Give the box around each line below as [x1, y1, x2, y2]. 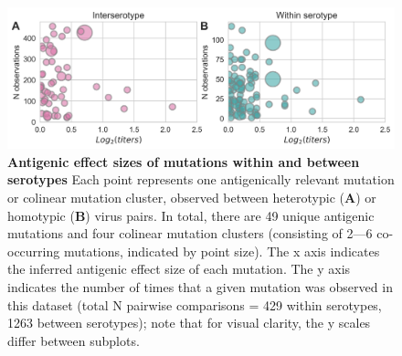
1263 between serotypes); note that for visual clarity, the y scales [7, 313, 371, 332]
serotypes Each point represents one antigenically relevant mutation [7, 170, 395, 189]
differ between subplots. [7, 330, 140, 350]
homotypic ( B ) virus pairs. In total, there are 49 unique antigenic [7, 205, 375, 225]
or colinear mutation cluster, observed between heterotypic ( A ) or [7, 188, 376, 207]
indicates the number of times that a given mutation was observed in [7, 277, 393, 297]
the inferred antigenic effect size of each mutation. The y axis [7, 259, 351, 278]
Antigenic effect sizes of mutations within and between [7, 152, 360, 171]
